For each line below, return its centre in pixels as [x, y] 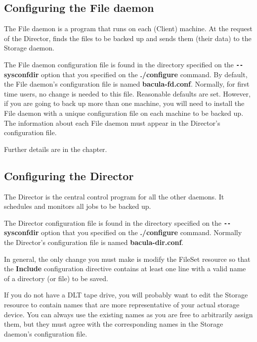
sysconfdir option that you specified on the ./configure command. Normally [123, 232]
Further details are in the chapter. [56, 149]
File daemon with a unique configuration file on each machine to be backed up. [124, 113]
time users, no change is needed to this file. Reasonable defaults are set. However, [127, 93]
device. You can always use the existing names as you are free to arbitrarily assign [128, 314]
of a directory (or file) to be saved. [56, 278]
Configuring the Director [69, 175]
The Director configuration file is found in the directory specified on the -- [118, 222]
